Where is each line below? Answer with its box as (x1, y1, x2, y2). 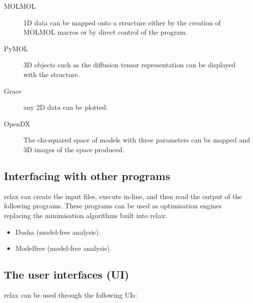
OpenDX (4, 118, 30, 128)
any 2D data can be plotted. (23, 102, 108, 112)
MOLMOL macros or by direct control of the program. (23, 27, 188, 37)
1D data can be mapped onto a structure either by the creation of (23, 17, 221, 27)
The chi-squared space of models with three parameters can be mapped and (23, 135, 250, 145)
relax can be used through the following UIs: (4, 289, 137, 300)
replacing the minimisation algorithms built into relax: (4, 210, 167, 220)
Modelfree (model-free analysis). (15, 243, 112, 253)
